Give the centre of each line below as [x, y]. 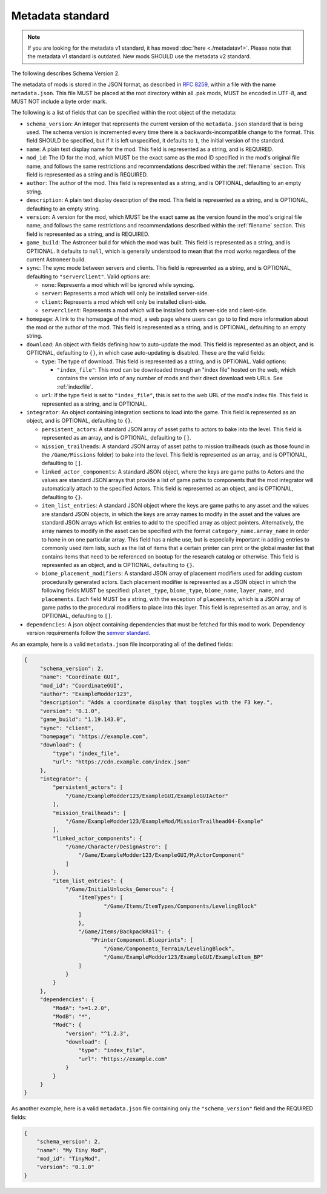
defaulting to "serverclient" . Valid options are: [88, 277]
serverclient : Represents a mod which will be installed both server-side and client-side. [154, 310]
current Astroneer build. [56, 259]
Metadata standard [60, 16]
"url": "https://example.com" [123, 1059]
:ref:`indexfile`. [75, 387]
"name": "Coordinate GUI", [80, 677]
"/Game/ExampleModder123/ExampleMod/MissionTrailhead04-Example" [164, 821]
